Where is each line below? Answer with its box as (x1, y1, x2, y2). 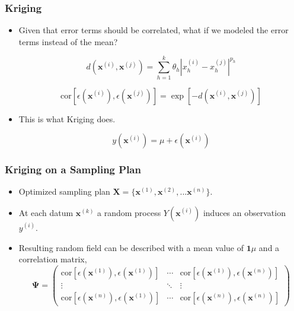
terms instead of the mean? (18, 35, 118, 47)
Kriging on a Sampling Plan (5, 162, 141, 177)
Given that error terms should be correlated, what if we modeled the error (18, 24, 289, 36)
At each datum (18, 206, 73, 218)
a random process (97, 206, 161, 218)
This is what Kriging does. (18, 112, 116, 125)
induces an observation (203, 206, 286, 218)
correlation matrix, (18, 253, 87, 265)
